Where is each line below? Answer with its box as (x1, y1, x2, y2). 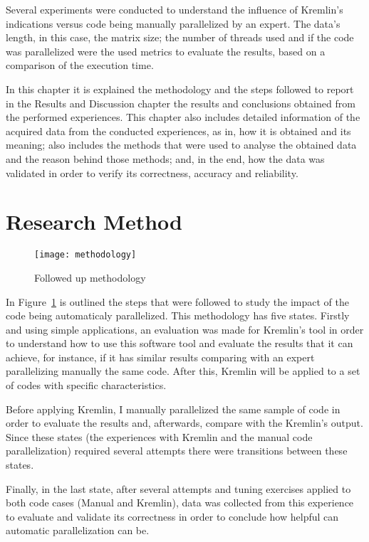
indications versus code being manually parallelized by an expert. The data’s (6, 16, 341, 31)
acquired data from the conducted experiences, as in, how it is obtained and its (6, 123, 351, 138)
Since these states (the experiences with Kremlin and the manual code (6, 429, 313, 444)
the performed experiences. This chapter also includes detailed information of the (6, 110, 360, 124)
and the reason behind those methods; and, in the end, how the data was (6, 151, 325, 166)
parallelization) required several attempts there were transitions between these (6, 443, 348, 458)
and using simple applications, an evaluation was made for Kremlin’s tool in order (6, 322, 364, 336)
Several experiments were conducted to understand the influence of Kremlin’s (6, 2, 343, 16)
